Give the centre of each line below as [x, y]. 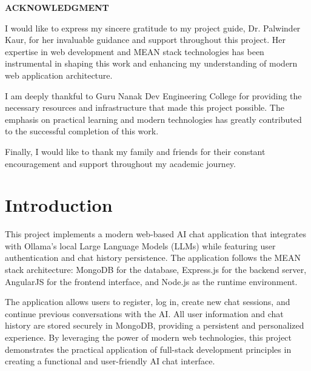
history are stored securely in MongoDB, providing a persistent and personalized [155, 325]
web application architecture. [59, 75]
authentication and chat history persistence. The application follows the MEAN [153, 258]
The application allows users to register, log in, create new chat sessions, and [148, 302]
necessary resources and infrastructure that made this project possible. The [145, 107]
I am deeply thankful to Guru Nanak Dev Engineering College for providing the [153, 95]
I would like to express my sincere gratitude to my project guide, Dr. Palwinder [153, 28]
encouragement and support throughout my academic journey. [120, 163]
